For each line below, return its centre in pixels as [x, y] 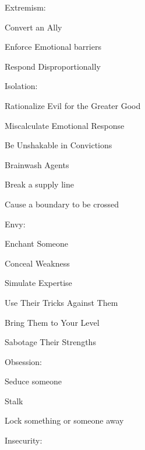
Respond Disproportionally [53, 66]
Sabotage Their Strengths [50, 342]
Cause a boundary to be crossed [62, 204]
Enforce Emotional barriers [53, 47]
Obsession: [24, 361]
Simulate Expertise [38, 283]
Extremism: [25, 7]
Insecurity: [24, 440]
